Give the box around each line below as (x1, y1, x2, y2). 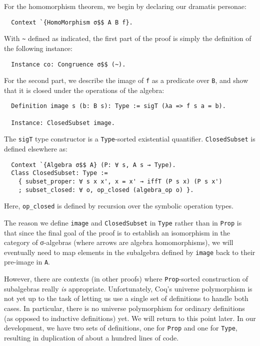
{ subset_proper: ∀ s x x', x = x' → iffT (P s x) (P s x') (18, 177, 222, 185)
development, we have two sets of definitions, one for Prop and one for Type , (4, 322, 237, 333)
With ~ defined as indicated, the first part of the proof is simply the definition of (4, 33, 251, 43)
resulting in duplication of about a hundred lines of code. (4, 332, 179, 342)
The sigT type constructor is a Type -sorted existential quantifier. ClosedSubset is (4, 133, 255, 144)
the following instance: (4, 42, 72, 53)
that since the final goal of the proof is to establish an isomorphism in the (4, 227, 230, 237)
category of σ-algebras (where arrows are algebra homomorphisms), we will (4, 237, 233, 247)
